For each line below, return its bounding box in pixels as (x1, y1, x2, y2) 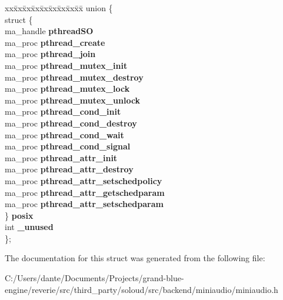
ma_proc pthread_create (5, 36, 105, 48)
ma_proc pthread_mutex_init (5, 59, 128, 71)
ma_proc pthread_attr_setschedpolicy (5, 174, 162, 186)
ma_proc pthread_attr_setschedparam (5, 198, 164, 210)
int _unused (5, 221, 54, 233)
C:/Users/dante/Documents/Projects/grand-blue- (5, 272, 184, 284)
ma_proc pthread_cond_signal (5, 140, 131, 152)
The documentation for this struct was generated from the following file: (5, 252, 265, 264)
